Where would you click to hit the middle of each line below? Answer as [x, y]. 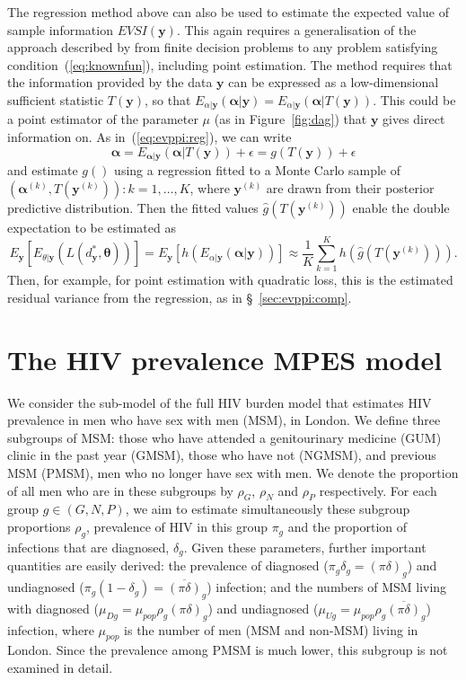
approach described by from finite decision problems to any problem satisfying [223, 47]
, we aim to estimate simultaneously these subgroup [268, 509]
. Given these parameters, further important [305, 547]
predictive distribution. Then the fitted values [133, 207]
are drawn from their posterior [350, 187]
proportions [39, 527]
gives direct [414, 119]
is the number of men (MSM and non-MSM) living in [271, 629]
